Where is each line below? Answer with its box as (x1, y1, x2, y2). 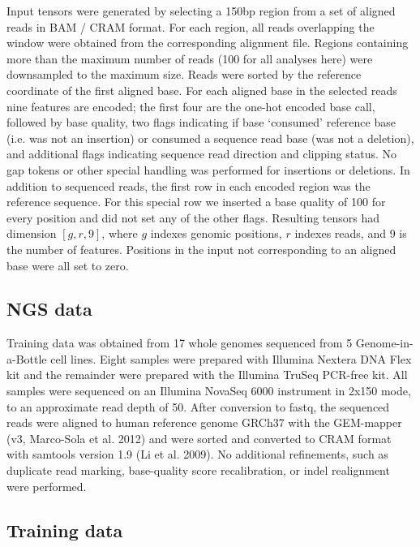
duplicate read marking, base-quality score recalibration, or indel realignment (6, 462, 390, 479)
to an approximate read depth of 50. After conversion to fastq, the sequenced (6, 398, 390, 415)
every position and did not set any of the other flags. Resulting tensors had (6, 209, 380, 226)
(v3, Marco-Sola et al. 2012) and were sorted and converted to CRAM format (6, 429, 392, 446)
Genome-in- (355, 334, 414, 351)
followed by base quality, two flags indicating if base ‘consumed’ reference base (6, 114, 396, 131)
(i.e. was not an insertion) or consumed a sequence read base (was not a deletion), (6, 129, 414, 146)
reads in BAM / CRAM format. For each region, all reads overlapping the (6, 18, 375, 35)
